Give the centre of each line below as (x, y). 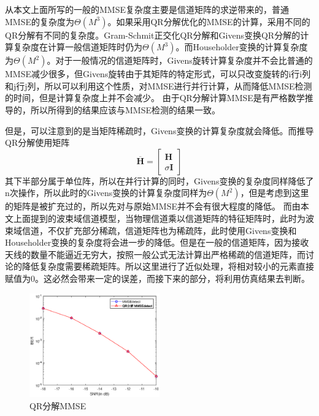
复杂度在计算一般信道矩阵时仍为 (78, 47)
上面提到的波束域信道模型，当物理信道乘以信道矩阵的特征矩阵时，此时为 (159, 218)
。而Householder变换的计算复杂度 (242, 47)
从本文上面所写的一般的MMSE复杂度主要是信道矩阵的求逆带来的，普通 (147, 9)
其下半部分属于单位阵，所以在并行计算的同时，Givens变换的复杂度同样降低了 (159, 180)
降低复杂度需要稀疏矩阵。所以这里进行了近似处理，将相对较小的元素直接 (168, 266)
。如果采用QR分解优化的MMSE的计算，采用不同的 (209, 21)
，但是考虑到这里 (275, 193)
